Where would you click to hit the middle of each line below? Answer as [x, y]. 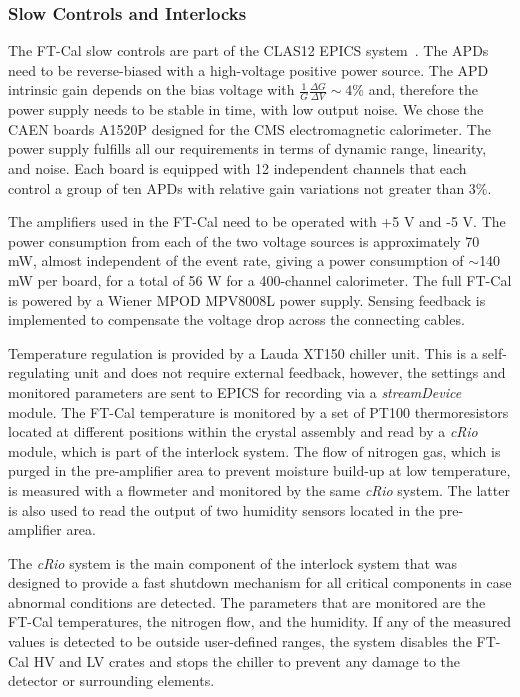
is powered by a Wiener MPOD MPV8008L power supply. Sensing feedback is [247, 299]
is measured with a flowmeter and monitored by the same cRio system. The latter [259, 489]
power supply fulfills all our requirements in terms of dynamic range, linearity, [247, 148]
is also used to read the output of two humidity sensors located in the [221, 509]
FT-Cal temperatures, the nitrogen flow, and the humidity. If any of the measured [259, 621]
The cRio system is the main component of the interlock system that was [232, 562]
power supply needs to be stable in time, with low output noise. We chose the [246, 109]
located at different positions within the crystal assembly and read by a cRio [243, 431]
